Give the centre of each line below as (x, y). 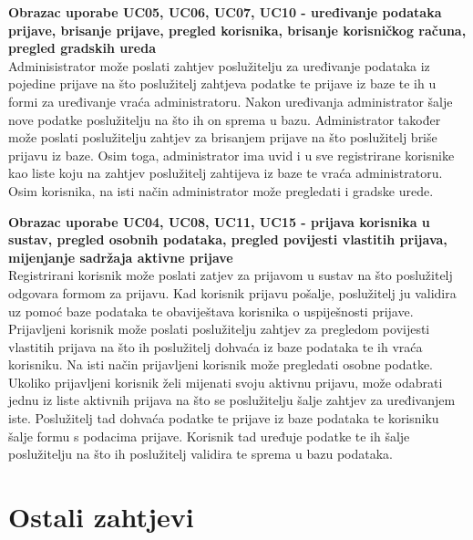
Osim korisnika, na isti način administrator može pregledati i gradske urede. (221, 190)
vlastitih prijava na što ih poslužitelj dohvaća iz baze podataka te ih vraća (216, 346)
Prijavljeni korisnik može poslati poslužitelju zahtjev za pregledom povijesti (219, 329)
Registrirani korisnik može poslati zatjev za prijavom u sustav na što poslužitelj (231, 275)
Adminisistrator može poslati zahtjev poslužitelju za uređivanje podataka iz (219, 65)
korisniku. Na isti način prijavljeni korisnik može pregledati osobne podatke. (221, 364)
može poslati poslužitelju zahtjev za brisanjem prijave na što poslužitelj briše (223, 137)
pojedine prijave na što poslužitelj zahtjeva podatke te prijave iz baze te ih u (222, 83)
